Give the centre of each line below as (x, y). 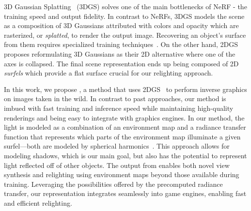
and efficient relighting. (38, 203)
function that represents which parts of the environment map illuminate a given (122, 136)
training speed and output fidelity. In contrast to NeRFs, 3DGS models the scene (124, 16)
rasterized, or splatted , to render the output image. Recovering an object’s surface (125, 35)
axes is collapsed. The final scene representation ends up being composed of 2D (121, 63)
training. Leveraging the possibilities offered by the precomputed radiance (113, 184)
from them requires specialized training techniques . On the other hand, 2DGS (121, 44)
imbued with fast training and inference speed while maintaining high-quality (119, 108)
